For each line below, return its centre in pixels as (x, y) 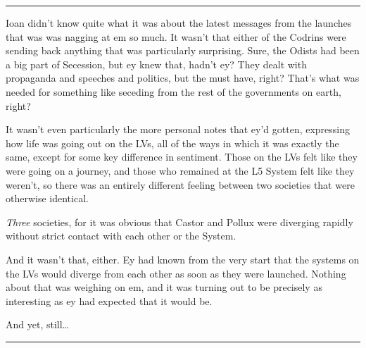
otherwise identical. (47, 198)
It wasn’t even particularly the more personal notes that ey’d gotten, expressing (178, 129)
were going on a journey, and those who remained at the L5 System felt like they (180, 170)
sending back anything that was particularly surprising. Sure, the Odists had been (183, 50)
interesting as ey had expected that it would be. (109, 300)
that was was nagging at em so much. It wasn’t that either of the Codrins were (176, 36)
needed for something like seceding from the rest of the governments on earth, (173, 91)
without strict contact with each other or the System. (121, 236)
